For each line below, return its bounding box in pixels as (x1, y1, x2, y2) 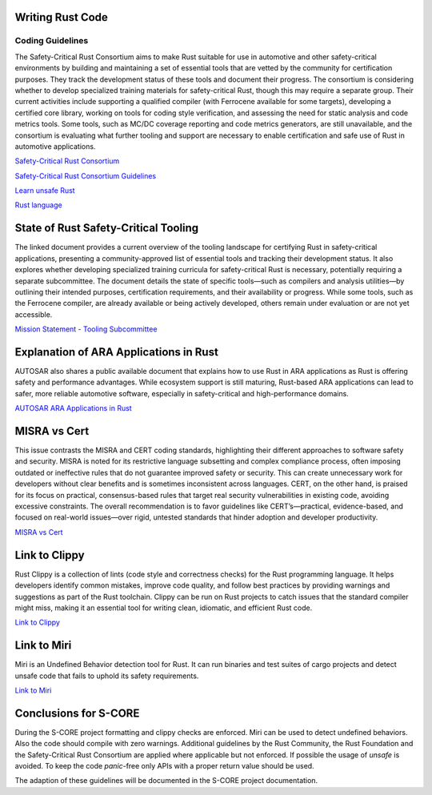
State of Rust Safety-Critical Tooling (14, 221, 199, 235)
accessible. (14, 309, 53, 319)
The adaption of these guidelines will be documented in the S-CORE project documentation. (14, 776, 318, 785)
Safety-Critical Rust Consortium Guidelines (14, 171, 156, 180)
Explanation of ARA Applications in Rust (14, 345, 219, 359)
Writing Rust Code (14, 10, 108, 24)
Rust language (14, 200, 63, 210)
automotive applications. (14, 141, 96, 151)
